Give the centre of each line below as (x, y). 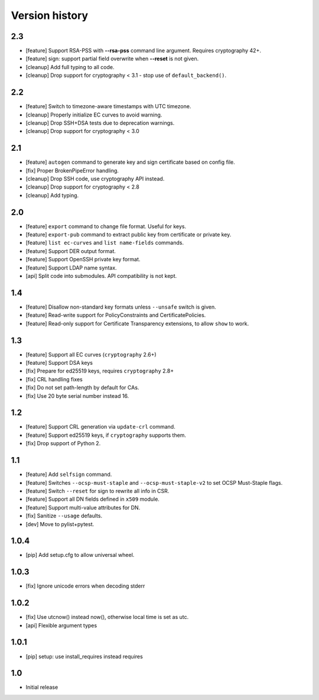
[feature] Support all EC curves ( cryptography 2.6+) (91, 354)
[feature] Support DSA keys (59, 363)
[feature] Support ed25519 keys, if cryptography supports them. (106, 435)
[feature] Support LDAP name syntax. (71, 268)
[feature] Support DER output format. (71, 251)
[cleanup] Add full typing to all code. (70, 67)
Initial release (42, 687)
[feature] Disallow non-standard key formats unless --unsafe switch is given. (121, 307)
